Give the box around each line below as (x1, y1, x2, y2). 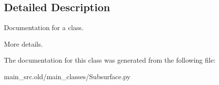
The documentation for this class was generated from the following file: (4, 55, 216, 65)
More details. (4, 38, 43, 49)
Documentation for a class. (4, 22, 84, 33)
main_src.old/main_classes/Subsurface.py (4, 71, 130, 81)
